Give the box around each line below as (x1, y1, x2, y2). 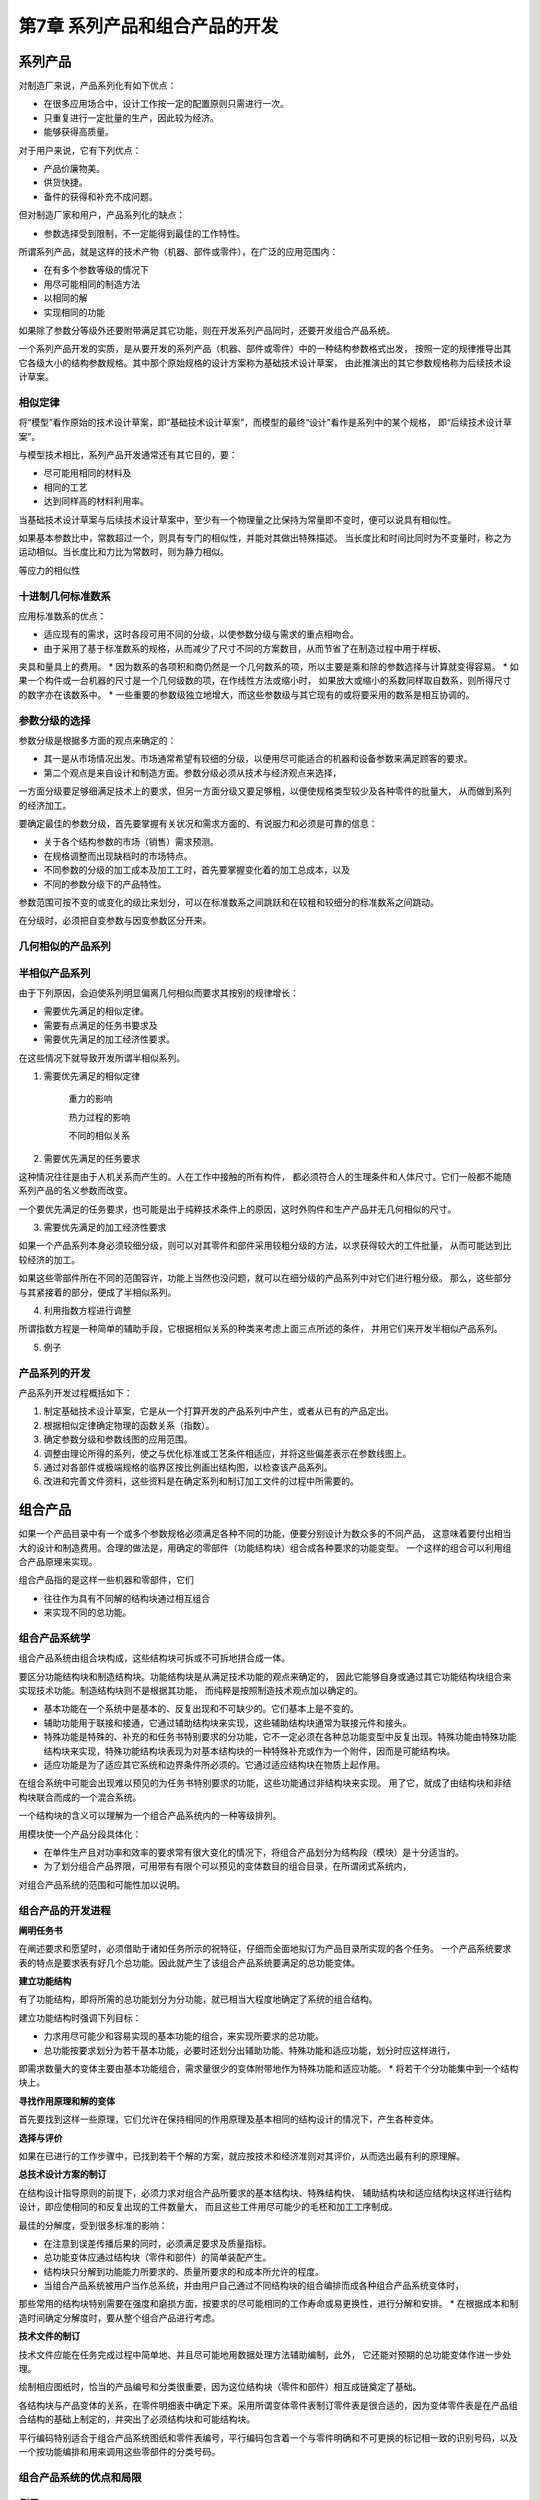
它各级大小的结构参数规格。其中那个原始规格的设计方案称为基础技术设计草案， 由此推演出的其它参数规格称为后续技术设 (18, 356, 512, 369)
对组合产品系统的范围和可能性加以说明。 (18, 1878, 185, 1890)
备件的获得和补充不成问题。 (43, 190, 158, 202)
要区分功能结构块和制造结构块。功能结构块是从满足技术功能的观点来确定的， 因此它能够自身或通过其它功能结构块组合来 (18, 1670, 512, 1682)
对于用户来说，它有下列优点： (18, 144, 142, 156)
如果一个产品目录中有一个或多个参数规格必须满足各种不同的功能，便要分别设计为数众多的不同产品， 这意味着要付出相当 (18, 1528, 512, 1540)
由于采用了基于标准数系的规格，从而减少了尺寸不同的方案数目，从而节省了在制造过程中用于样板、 (43, 642, 447, 654)
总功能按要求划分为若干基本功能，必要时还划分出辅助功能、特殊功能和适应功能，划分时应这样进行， (43, 2044, 455, 2056)
